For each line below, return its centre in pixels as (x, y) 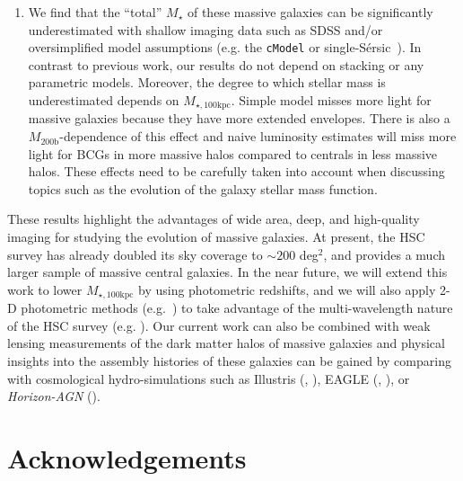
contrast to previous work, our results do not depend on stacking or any (226, 64)
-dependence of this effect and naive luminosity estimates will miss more (258, 136)
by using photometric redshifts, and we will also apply (287, 289)
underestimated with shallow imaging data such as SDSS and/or (205, 29)
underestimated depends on (104, 100)
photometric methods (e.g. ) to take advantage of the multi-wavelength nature (237, 308)
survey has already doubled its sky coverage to (135, 254)
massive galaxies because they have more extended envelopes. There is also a (239, 118)
